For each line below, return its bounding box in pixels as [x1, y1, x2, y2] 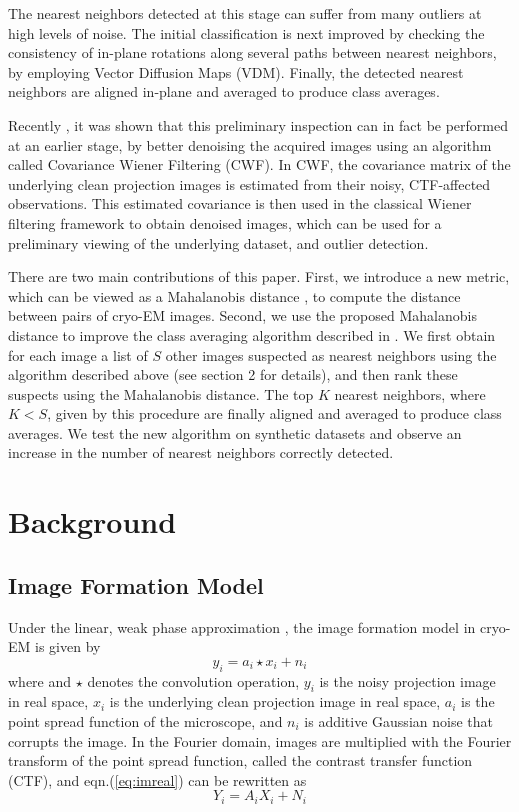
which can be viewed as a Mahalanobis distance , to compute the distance [8, 285, 461, 306]
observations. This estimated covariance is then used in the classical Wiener [8, 193, 472, 214]
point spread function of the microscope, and [8, 711, 283, 732]
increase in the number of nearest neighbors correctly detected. [8, 442, 394, 463]
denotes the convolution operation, [87, 670, 300, 691]
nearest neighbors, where [334, 383, 486, 404]
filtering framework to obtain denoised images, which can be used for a [8, 212, 442, 233]
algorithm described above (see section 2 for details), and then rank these [8, 364, 458, 385]
